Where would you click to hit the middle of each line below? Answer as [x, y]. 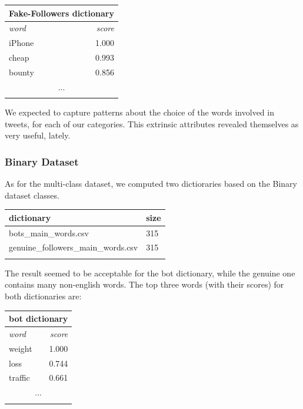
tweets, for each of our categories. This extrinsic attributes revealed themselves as [152, 123]
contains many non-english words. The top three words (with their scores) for [144, 284]
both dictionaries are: [43, 296]
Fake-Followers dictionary [61, 13]
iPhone [21, 43]
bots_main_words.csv [49, 232]
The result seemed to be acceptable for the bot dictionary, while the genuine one [150, 273]
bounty [21, 72]
